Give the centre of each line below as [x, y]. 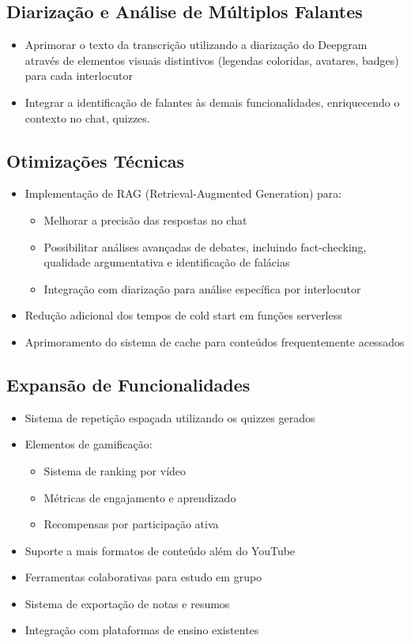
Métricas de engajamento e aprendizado [140, 497]
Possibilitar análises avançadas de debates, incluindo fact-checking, [205, 246]
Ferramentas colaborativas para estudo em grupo [143, 577]
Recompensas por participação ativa [131, 524]
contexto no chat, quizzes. [87, 117]
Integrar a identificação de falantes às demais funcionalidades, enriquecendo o [212, 102]
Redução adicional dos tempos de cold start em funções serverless [183, 315]
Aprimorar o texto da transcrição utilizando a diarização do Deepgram [196, 45]
